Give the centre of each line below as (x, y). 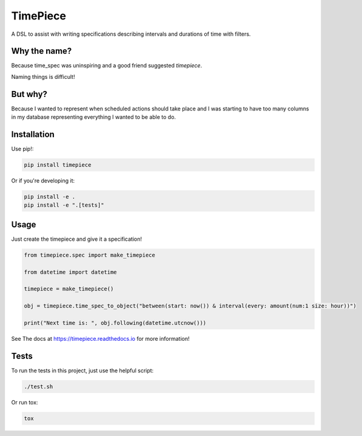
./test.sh (39, 386)
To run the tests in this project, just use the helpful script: (82, 371)
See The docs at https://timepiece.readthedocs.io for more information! (100, 338)
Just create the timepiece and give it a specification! (77, 239)
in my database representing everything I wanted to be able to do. (93, 117)
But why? (29, 94)
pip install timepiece (58, 165)
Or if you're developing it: (43, 181)
